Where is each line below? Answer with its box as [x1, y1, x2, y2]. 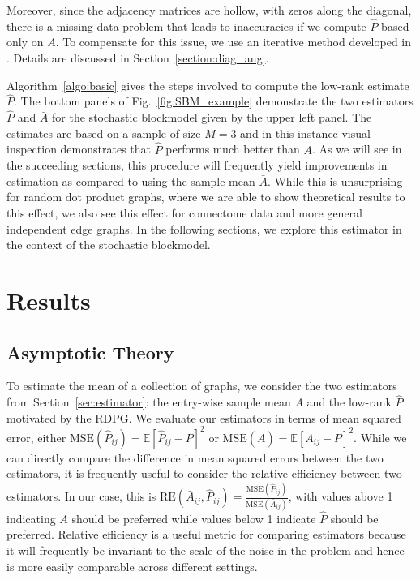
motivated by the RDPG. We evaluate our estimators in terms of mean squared [6, 409, 401, 426]
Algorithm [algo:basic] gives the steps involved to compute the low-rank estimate [6, 76, 409, 93]
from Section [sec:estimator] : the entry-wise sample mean [6, 393, 291, 410]
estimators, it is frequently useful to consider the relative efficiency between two [6, 465, 402, 482]
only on [6, 33, 44, 50]
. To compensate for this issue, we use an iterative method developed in [55, 33, 411, 50]
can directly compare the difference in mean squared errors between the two [6, 449, 384, 466]
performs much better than [165, 140, 300, 157]
